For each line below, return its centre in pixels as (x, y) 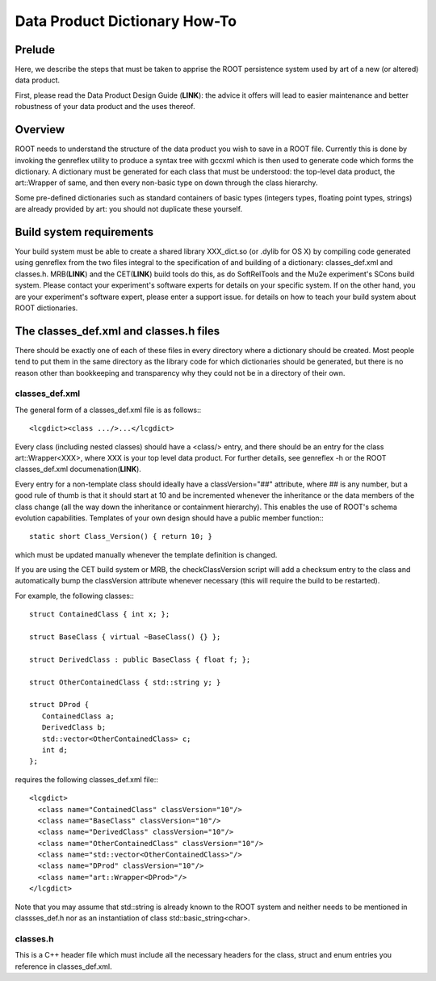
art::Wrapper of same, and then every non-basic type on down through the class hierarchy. (166, 183)
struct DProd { (59, 705)
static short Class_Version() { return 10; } (121, 537)
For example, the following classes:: (75, 596)
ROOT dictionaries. (46, 308)
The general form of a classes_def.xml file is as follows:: (108, 410)
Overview (40, 130)
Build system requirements (84, 232)
